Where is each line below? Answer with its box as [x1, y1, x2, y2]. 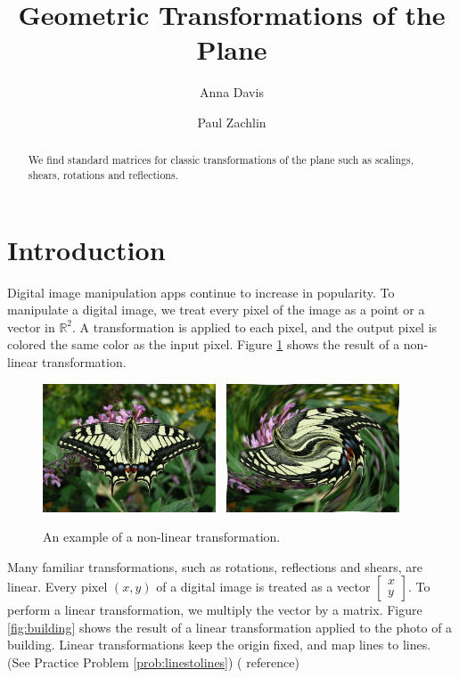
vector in [7, 317, 55, 336]
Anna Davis [200, 83, 264, 102]
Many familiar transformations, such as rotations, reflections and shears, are [7, 557, 423, 576]
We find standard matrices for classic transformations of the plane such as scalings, [28, 152, 414, 167]
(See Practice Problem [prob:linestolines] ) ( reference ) [7, 653, 299, 672]
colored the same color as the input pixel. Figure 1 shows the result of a [7, 335, 400, 354]
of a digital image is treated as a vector [156, 577, 371, 596]
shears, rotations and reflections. [28, 167, 178, 182]
